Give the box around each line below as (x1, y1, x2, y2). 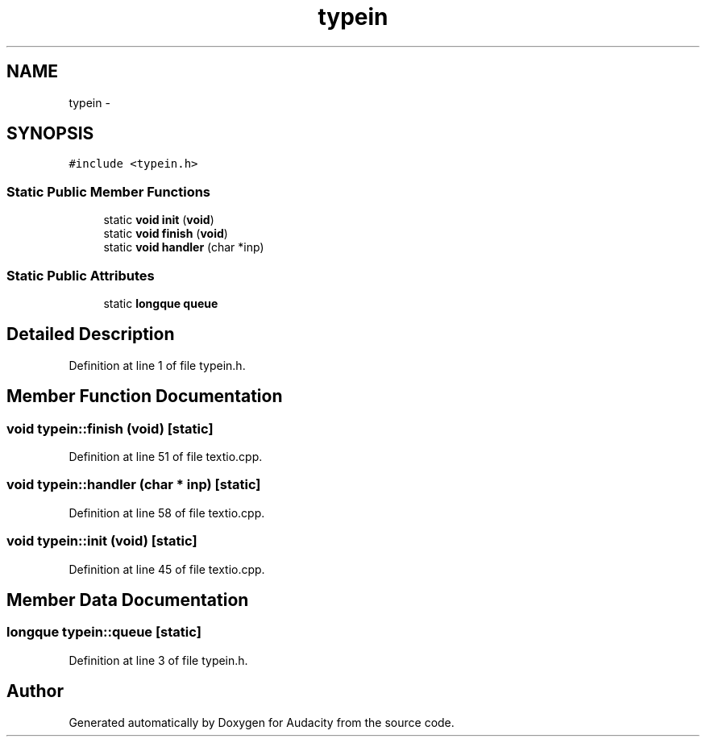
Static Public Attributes (6, 267, 155, 284)
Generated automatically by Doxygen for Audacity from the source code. (69, 715, 455, 729)
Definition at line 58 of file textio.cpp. (69, 505, 265, 520)
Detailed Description (6, 324, 175, 345)
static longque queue (103, 296, 218, 310)
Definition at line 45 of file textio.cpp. (69, 562, 265, 576)
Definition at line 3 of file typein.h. (69, 653, 248, 667)
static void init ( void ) (103, 213, 214, 227)
